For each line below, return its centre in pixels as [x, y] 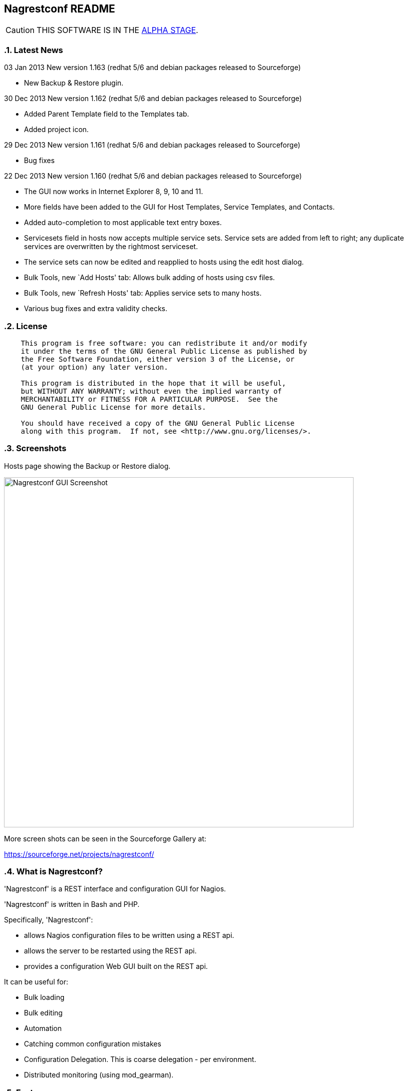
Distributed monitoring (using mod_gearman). [99, 1075]
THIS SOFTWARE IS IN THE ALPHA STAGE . [117, 30]
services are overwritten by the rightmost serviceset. [111, 247]
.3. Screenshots [35, 448]
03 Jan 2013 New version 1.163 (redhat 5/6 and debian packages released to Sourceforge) [153, 68]
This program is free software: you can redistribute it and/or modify [164, 343]
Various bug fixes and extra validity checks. [96, 309]
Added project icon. [56, 130]
